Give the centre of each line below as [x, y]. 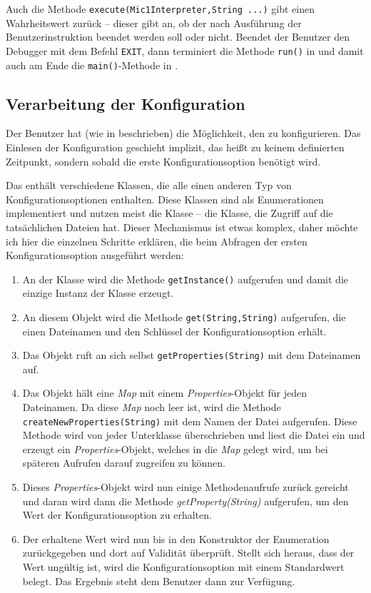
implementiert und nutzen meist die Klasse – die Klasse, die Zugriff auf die [169, 213]
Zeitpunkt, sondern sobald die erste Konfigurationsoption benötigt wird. [163, 161]
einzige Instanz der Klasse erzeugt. [98, 293]
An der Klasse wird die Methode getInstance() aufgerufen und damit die [185, 279]
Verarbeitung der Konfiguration [126, 103]
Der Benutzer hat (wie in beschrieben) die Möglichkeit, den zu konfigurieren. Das [183, 133]
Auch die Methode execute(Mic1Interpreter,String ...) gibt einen [160, 9]
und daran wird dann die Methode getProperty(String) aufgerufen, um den [185, 501]
